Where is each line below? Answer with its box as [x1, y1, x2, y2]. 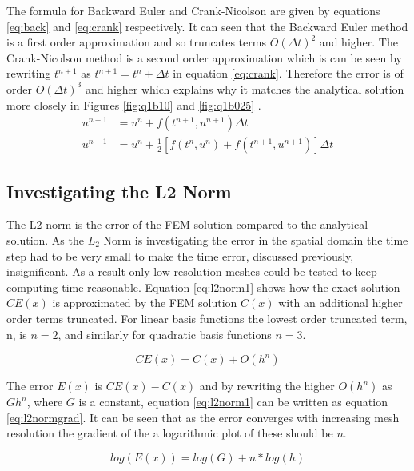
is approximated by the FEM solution [52, 294, 237, 311]
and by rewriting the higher [199, 377, 335, 394]
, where [26, 393, 63, 410]
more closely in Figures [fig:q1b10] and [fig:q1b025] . [6, 96, 261, 113]
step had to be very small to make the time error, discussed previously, [6, 247, 354, 264]
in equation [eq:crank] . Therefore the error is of [173, 65, 404, 82]
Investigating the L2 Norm [6, 178, 232, 203]
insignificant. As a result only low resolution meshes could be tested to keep [6, 263, 377, 280]
